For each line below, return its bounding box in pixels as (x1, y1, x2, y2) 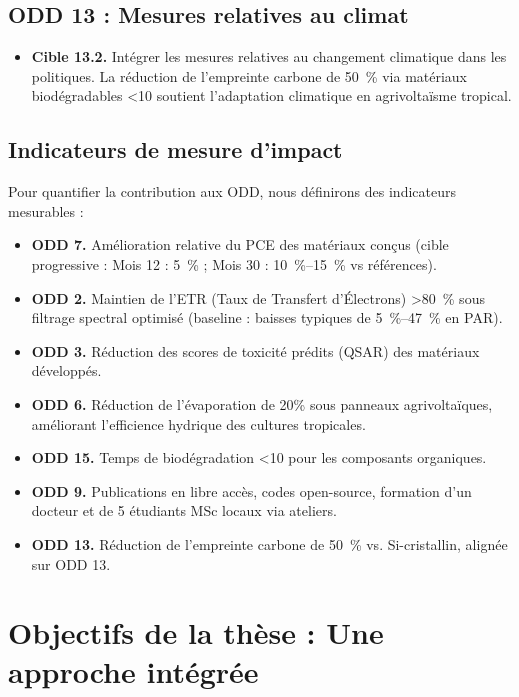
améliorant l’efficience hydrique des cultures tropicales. (31, 413, 366, 434)
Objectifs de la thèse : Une (8, 612, 384, 653)
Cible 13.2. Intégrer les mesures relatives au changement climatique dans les (31, 46, 507, 67)
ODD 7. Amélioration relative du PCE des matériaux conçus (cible (31, 234, 449, 255)
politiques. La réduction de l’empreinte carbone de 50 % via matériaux (31, 65, 468, 86)
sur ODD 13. (31, 553, 111, 574)
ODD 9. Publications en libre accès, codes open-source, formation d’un (31, 480, 472, 501)
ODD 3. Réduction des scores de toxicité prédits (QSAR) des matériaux (31, 340, 480, 361)
